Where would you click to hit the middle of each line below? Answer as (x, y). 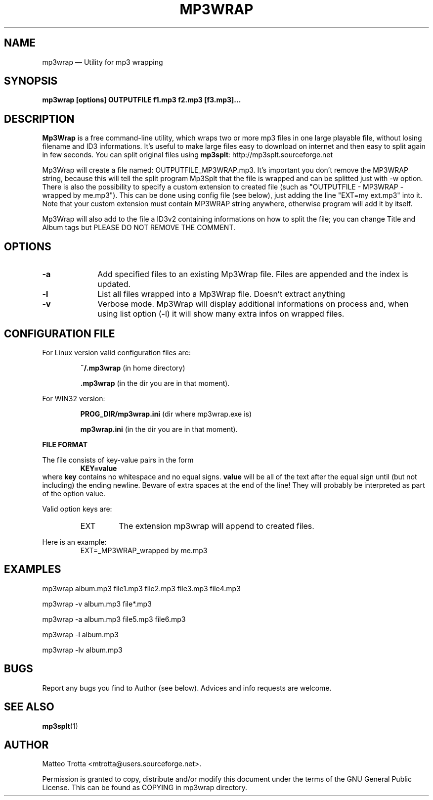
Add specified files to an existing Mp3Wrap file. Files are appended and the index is (253, 274)
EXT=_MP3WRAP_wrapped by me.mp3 (144, 550)
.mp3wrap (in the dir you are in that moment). (155, 383)
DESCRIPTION (39, 119)
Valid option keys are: (77, 509)
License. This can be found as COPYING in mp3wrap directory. (145, 788)
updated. (114, 284)
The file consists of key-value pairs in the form (118, 460)
